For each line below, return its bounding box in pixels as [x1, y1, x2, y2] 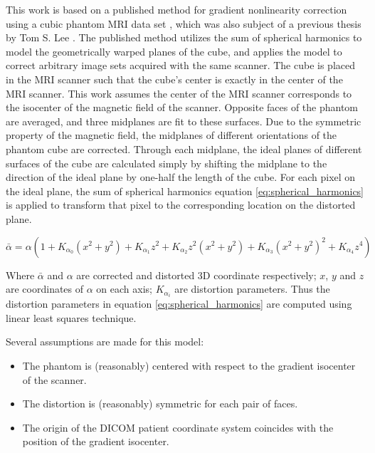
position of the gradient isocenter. [22, 434, 169, 449]
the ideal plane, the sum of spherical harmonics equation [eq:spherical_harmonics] [6, 183, 364, 198]
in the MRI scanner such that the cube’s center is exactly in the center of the [6, 71, 343, 86]
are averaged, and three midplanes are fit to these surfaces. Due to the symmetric [6, 113, 361, 128]
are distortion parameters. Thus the [174, 281, 330, 296]
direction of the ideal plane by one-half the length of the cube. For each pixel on [6, 170, 356, 184]
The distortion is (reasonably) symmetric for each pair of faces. [22, 396, 298, 411]
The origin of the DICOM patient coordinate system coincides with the [22, 420, 334, 434]
